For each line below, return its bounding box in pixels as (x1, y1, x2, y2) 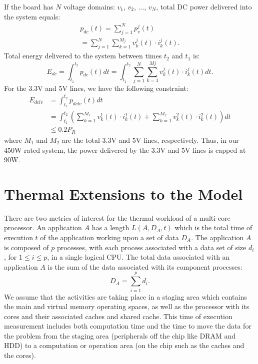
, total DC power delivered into (156, 1, 252, 11)
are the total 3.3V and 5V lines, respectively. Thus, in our (61, 134, 239, 145)
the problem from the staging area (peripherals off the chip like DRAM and (4, 330, 236, 341)
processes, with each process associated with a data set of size (56, 242, 246, 252)
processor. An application (4, 222, 82, 233)
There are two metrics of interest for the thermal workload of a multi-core (4, 212, 230, 223)
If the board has (4, 1, 53, 11)
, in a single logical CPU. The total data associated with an (47, 252, 230, 262)
